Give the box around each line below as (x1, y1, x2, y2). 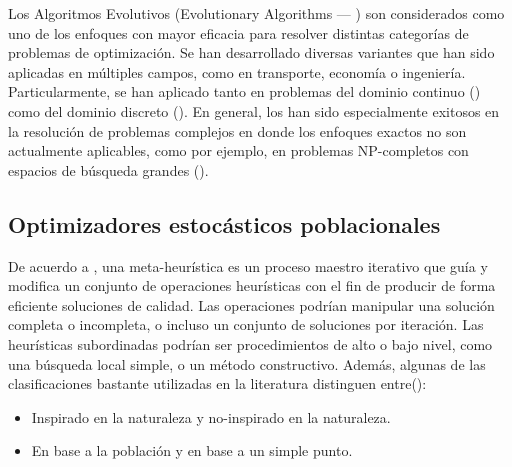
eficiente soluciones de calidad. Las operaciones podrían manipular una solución (8, 294, 495, 315)
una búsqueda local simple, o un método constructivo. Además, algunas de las (8, 353, 486, 374)
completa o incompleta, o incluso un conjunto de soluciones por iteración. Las (8, 314, 484, 335)
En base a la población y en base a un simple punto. (31, 440, 353, 461)
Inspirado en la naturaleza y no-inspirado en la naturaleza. (31, 406, 391, 427)
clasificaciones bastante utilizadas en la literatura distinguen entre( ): (8, 373, 427, 394)
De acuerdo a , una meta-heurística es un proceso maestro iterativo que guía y (8, 255, 488, 276)
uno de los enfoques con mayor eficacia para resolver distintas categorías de (8, 22, 469, 43)
